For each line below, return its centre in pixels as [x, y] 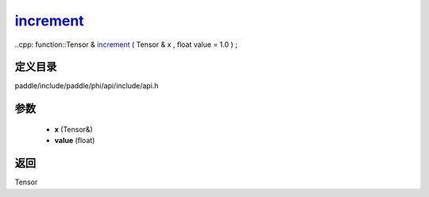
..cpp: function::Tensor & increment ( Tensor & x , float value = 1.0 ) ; [126, 44]
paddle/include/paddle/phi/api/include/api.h [87, 86]
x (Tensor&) [73, 129]
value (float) [75, 141]
